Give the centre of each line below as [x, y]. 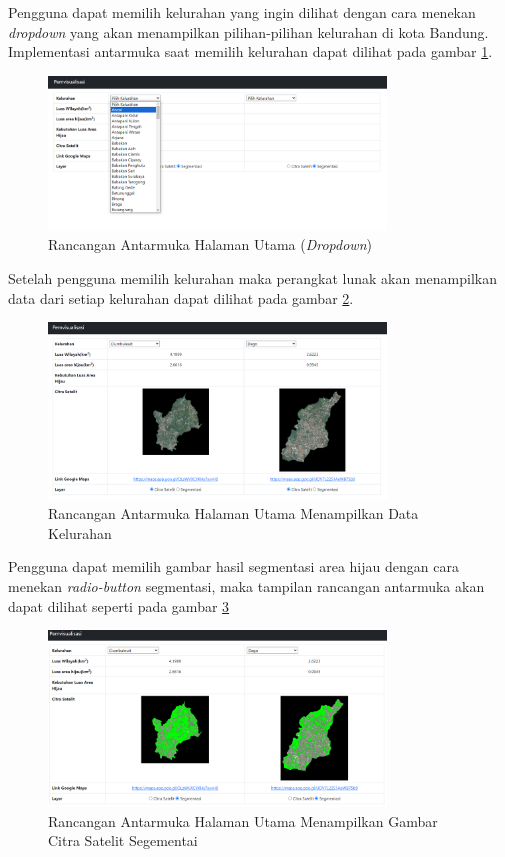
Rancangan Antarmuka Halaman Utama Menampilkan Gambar [243, 820]
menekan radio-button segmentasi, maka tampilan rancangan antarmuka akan [246, 586]
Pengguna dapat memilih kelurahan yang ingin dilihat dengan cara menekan [242, 12]
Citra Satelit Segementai [123, 840]
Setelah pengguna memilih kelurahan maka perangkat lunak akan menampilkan [252, 277]
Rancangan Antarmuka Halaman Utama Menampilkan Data [233, 513]
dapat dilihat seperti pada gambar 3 [119, 605]
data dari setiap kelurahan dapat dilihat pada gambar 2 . [181, 297]
